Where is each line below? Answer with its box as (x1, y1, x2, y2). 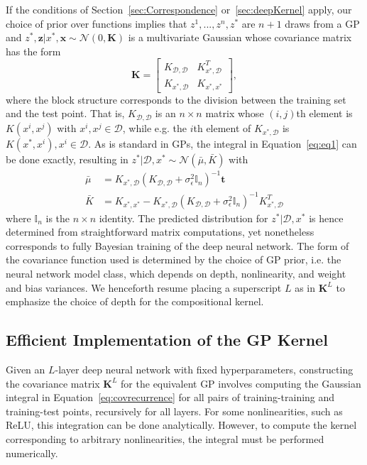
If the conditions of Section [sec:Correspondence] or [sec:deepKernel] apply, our (6, 2, 352, 16)
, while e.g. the (122, 120, 187, 135)
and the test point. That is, (6, 106, 125, 121)
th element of (193, 120, 251, 135)
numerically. (6, 445, 58, 460)
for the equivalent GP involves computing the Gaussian (121, 376, 361, 390)
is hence (309, 210, 344, 225)
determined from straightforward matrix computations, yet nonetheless (6, 224, 314, 239)
